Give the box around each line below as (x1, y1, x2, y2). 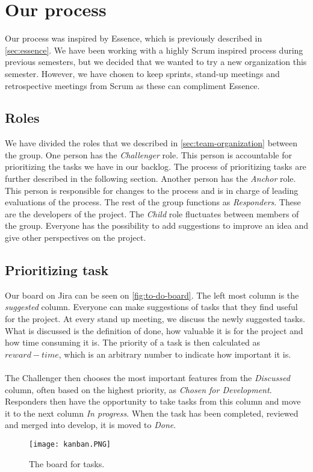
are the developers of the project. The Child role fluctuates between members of (5, 207, 299, 220)
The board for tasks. (29, 457, 105, 470)
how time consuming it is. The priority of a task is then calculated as (5, 336, 260, 349)
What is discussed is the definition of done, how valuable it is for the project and (5, 324, 303, 337)
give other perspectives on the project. (5, 231, 146, 244)
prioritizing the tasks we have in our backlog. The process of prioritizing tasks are (5, 160, 306, 173)
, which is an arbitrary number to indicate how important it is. (58, 347, 291, 360)
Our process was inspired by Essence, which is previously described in (5, 32, 262, 45)
